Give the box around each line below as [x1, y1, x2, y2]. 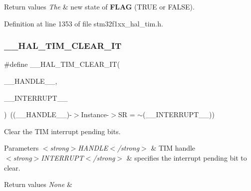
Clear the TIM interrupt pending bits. [4, 126, 121, 136]
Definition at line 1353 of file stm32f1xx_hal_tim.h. [4, 18, 163, 28]
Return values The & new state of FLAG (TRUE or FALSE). [4, 1, 195, 11]
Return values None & [4, 179, 72, 190]
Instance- [81, 109, 109, 120]
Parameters [4, 143, 39, 153]
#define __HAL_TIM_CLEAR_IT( [4, 59, 120, 69]
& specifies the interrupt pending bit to [126, 152, 247, 163]
